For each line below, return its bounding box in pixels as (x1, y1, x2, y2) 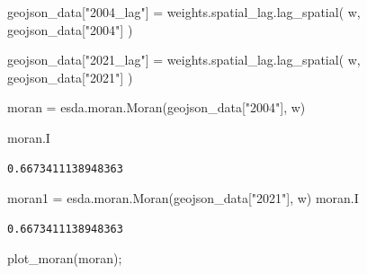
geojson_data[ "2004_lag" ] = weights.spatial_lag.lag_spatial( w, (7, 3, 361, 21)
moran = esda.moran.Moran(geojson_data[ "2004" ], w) (7, 98, 306, 117)
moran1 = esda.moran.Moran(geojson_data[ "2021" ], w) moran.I (7, 189, 359, 208)
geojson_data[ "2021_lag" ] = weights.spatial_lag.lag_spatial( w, (7, 50, 361, 69)
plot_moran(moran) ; (7, 249, 122, 268)
